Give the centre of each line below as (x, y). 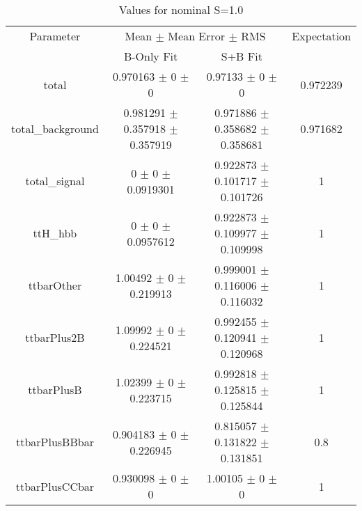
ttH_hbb (55, 233)
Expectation (321, 36)
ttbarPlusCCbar (55, 486)
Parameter (55, 36)
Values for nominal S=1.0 (181, 9)
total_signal (55, 181)
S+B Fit (242, 56)
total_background (55, 128)
